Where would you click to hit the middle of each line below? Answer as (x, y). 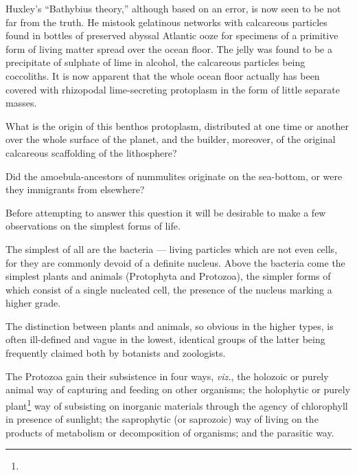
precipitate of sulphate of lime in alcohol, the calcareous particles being (156, 62)
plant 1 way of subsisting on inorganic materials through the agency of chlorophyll (177, 404)
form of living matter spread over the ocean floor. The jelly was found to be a (169, 48)
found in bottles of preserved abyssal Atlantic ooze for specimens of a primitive (172, 35)
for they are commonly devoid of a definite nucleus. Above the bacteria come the (175, 262)
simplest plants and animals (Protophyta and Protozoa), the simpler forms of (168, 276)
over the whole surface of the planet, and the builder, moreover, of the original (171, 139)
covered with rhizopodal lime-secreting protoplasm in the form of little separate (173, 89)
